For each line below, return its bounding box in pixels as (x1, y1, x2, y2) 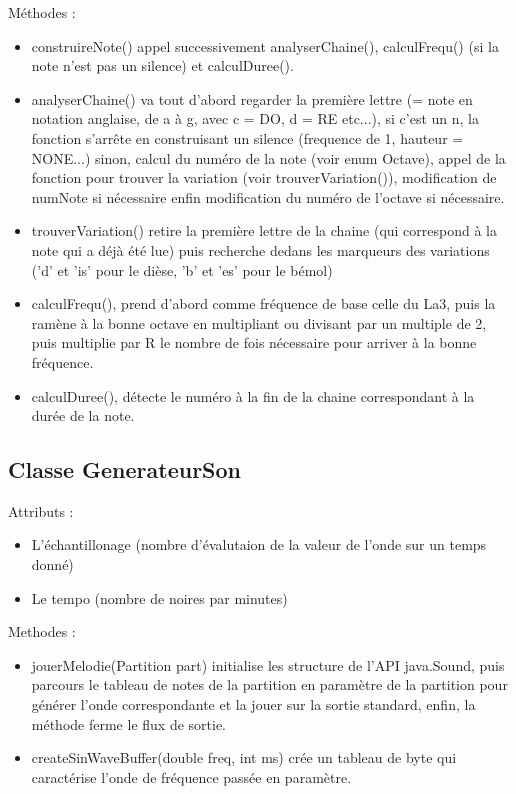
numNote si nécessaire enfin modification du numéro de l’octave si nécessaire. (31, 186, 505, 207)
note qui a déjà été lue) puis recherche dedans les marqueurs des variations (31, 239, 490, 260)
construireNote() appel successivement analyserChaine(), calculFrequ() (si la (31, 35, 499, 56)
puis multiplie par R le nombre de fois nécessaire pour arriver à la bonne (31, 332, 477, 353)
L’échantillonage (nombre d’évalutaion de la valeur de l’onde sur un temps (31, 534, 487, 555)
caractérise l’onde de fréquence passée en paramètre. (31, 766, 352, 787)
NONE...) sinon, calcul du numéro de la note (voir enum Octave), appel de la (31, 147, 506, 168)
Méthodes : (8, 2, 76, 22)
